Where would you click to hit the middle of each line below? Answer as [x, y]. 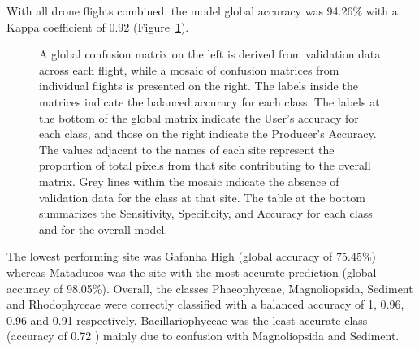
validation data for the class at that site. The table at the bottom [202, 197]
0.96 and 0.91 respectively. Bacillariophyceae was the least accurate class [187, 320]
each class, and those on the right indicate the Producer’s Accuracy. [208, 134]
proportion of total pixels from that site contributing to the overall [205, 165]
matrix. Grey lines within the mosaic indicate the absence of [189, 181]
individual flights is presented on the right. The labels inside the [199, 86]
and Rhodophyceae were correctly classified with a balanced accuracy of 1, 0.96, [205, 304]
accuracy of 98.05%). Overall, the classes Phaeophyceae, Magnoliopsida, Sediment [210, 288]
